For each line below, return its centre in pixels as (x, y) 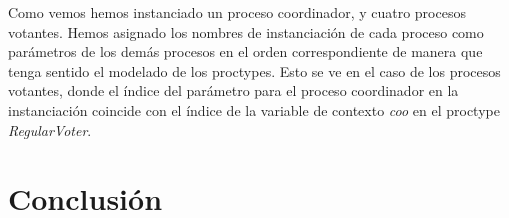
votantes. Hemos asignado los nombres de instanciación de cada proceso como (246, 31)
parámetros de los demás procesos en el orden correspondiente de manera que (245, 51)
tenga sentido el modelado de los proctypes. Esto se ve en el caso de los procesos (254, 70)
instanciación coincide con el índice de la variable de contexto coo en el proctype (254, 109)
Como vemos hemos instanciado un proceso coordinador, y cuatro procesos (237, 12)
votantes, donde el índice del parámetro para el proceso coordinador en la (233, 90)
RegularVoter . (50, 129)
